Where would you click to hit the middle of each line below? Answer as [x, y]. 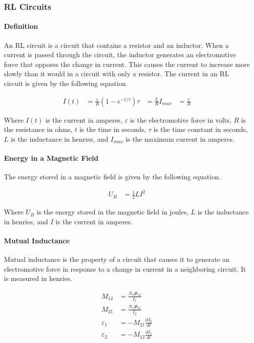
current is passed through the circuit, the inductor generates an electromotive [120, 54]
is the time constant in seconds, [201, 129]
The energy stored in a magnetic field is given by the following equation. [112, 177]
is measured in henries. [38, 278]
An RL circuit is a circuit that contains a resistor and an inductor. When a [116, 45]
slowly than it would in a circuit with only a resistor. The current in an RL [116, 74]
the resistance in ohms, [38, 129]
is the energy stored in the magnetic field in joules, [113, 212]
